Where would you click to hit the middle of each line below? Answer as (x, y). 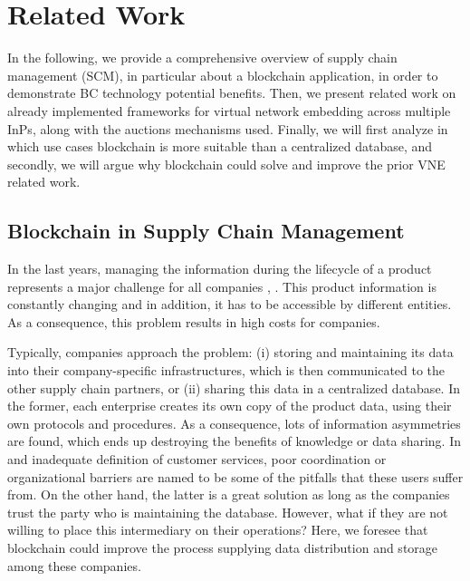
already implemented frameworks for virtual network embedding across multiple (229, 110)
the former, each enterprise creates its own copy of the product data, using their (230, 406)
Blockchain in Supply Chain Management (206, 231)
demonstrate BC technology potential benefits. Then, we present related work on (232, 93)
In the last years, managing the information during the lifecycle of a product (220, 269)
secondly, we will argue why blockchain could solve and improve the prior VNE (226, 164)
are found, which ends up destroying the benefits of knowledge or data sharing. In (235, 441)
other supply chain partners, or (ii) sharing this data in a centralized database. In (234, 387)
